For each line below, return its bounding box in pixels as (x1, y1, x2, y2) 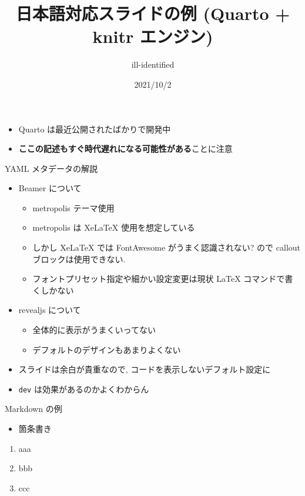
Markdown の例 (5, 402, 62, 415)
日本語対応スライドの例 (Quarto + (15, 1, 290, 25)
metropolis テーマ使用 (32, 201, 115, 214)
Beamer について (18, 182, 82, 194)
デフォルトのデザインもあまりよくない (32, 343, 181, 355)
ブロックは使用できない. (32, 252, 126, 265)
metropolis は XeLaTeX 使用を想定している (32, 221, 195, 234)
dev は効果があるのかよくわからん (18, 382, 149, 395)
